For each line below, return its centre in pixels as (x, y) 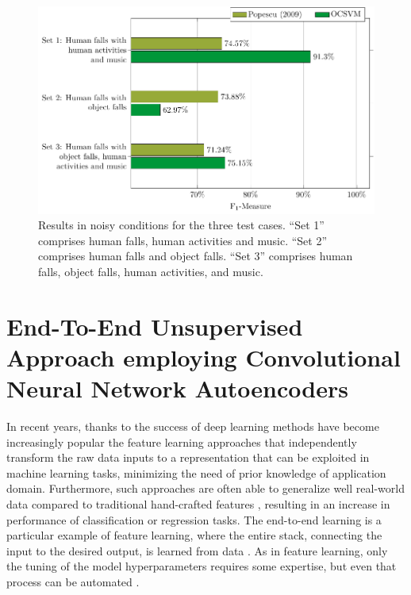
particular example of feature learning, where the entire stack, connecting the (194, 535)
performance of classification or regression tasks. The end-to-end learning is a (194, 519)
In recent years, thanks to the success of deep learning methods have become (193, 426)
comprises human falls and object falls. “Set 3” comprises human (196, 256)
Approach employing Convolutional (204, 357)
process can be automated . (73, 582)
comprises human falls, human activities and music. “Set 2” (183, 240)
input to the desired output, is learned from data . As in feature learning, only (197, 550)
